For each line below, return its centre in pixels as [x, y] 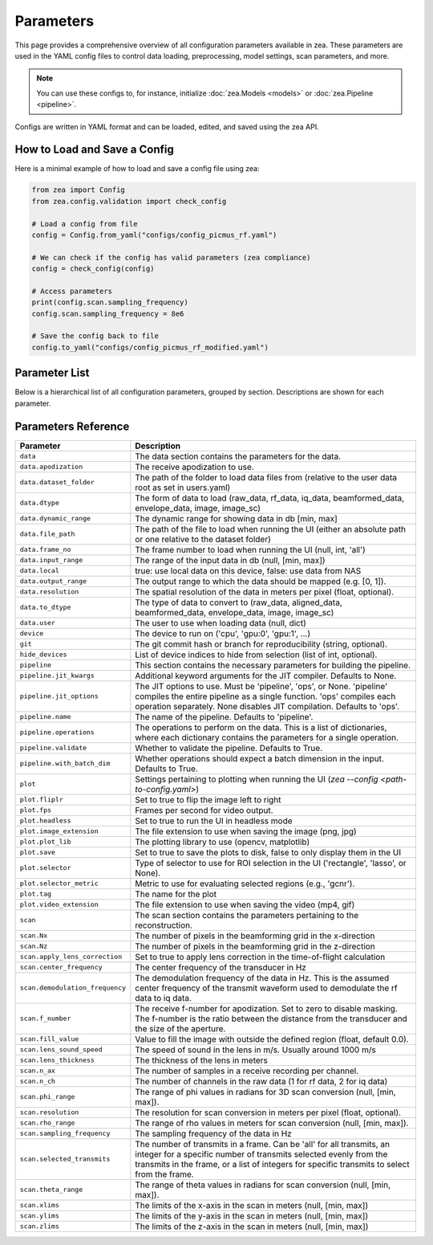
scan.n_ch [38, 1082]
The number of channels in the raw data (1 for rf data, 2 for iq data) [261, 1081]
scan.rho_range [47, 1123]
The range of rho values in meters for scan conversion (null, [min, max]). [272, 1123]
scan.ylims [40, 1216]
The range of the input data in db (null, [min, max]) [230, 560]
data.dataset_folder [57, 482]
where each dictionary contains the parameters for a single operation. [267, 737]
